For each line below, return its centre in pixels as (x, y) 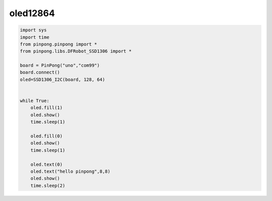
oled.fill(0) (47, 136)
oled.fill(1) (47, 108)
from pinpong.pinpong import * (59, 44)
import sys (33, 30)
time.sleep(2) (48, 185)
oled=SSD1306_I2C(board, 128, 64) (62, 79)
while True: (35, 101)
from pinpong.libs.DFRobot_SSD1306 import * (76, 51)
